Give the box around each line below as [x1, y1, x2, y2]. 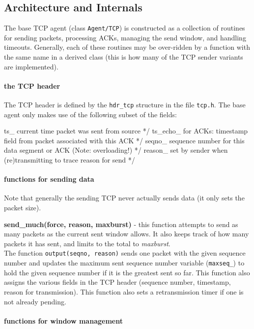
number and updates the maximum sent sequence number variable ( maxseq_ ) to [4, 258, 245, 268]
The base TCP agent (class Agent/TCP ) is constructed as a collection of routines [4, 23, 245, 33]
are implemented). [4, 61, 58, 71]
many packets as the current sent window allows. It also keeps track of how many [4, 229, 249, 239]
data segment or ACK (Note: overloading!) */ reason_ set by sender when [4, 145, 228, 155]
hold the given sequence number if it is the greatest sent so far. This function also [4, 267, 250, 277]
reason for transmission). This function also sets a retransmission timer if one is [4, 286, 244, 296]
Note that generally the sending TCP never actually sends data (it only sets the [4, 193, 245, 203]
